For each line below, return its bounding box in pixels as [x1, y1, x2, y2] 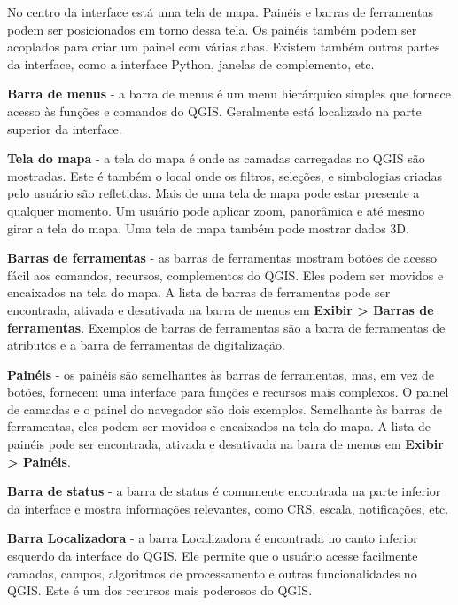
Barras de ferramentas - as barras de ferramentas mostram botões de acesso [7, 248, 438, 267]
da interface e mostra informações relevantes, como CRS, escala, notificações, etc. [7, 499, 449, 517]
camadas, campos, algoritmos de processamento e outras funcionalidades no [7, 563, 417, 582]
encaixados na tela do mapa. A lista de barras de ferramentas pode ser [7, 283, 391, 302]
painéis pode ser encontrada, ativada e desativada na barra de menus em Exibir [7, 435, 444, 453]
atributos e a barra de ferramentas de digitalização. [7, 335, 285, 354]
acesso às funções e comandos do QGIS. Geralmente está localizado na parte [7, 101, 422, 120]
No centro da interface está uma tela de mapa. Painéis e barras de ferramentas [7, 3, 433, 20]
